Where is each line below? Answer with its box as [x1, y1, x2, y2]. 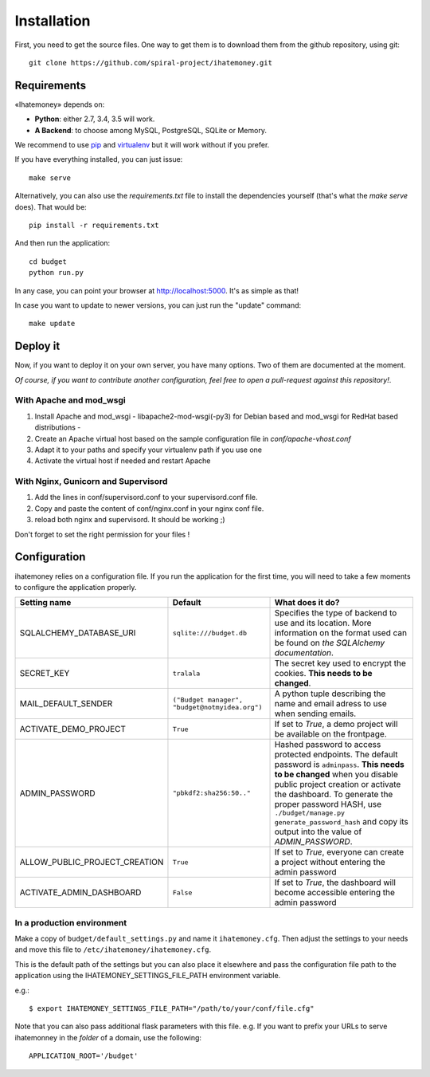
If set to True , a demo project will [274, 718, 398, 729]
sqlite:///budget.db [172, 628, 247, 637]
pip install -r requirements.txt [29, 220, 159, 230]
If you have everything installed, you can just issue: [14, 155, 183, 164]
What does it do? [274, 597, 340, 608]
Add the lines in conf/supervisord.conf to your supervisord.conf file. [34, 493, 258, 502]
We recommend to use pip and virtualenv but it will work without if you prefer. [14, 140, 270, 150]
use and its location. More [274, 618, 372, 629]
